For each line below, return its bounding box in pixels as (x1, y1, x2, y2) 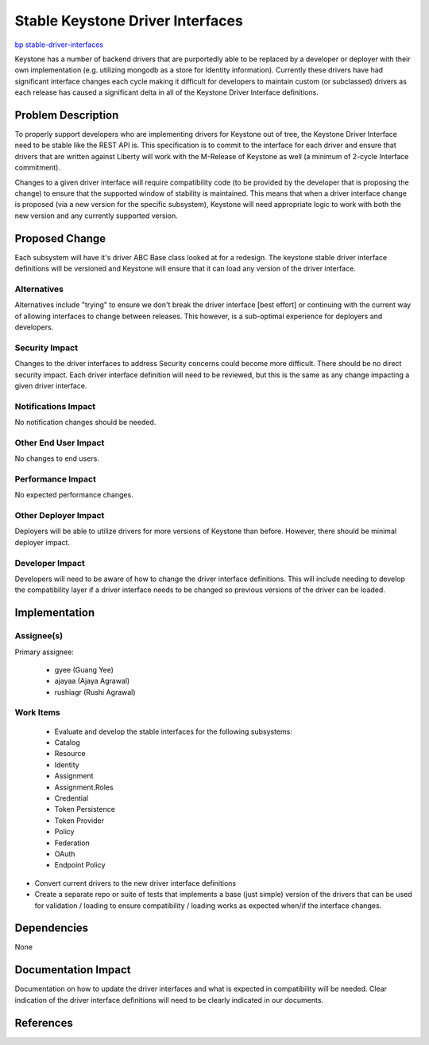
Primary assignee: (14, 647, 75, 657)
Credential (54, 793, 89, 803)
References (14, 1016, 73, 1030)
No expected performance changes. (14, 490, 134, 500)
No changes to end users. (14, 454, 99, 463)
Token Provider (54, 816, 105, 825)
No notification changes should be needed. (14, 418, 157, 427)
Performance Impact (14, 474, 97, 485)
